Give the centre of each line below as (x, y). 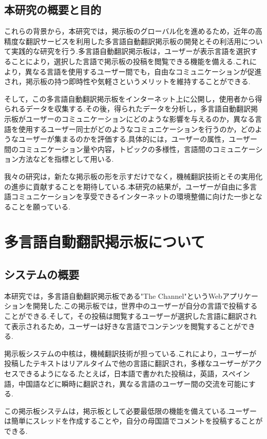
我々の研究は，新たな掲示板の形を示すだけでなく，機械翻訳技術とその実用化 (133, 176)
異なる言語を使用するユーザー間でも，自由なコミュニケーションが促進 (143, 71)
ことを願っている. (41, 206)
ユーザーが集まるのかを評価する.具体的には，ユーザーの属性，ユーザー (138, 139)
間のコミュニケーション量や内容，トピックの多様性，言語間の (108, 149)
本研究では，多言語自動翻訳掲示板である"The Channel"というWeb (113, 295)
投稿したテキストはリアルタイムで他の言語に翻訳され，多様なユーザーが (126, 363)
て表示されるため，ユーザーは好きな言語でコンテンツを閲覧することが (123, 326)
